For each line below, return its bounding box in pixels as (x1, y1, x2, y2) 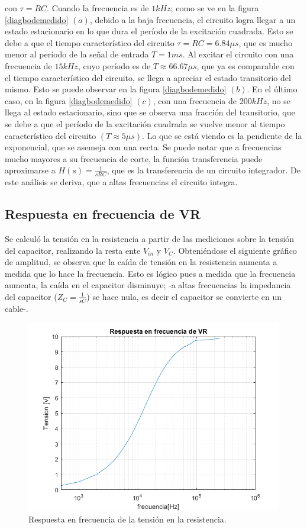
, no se (267, 94, 290, 107)
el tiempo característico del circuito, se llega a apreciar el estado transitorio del (5, 71, 291, 83)
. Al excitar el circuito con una (182, 48, 294, 60)
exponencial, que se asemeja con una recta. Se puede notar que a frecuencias (5, 141, 282, 153)
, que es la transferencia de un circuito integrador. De (106, 164, 300, 176)
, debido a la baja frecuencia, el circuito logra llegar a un (89, 13, 296, 25)
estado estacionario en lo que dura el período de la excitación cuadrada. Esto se (5, 25, 293, 37)
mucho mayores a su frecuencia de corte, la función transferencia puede (5, 152, 263, 164)
